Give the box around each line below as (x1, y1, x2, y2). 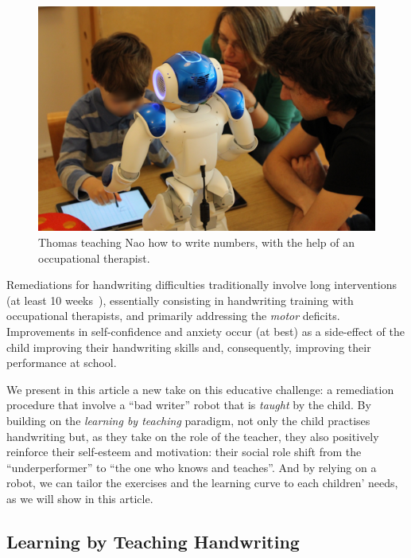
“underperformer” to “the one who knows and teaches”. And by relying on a (6, 458, 377, 475)
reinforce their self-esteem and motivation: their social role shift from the (6, 443, 362, 460)
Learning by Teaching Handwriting (6, 529, 300, 553)
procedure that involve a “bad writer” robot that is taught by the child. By (6, 396, 371, 413)
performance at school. (6, 354, 117, 371)
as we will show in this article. (6, 490, 153, 506)
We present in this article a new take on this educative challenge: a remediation (6, 380, 394, 397)
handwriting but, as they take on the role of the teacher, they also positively (6, 427, 379, 444)
